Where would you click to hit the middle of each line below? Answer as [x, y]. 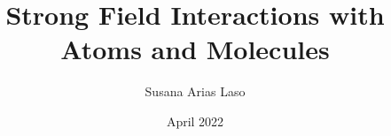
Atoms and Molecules [195, 49]
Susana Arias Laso [195, 91]
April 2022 [195, 121]
